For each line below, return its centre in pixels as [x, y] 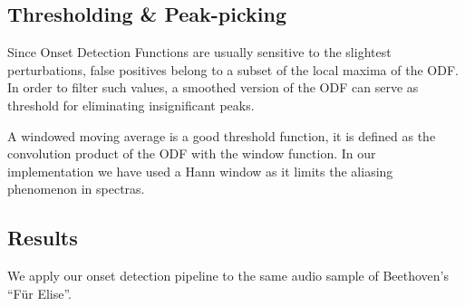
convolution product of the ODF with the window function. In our [192, 153]
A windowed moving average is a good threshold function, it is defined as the [222, 135]
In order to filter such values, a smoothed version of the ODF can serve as [213, 87]
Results [43, 238]
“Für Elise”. [39, 293]
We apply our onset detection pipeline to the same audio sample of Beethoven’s [228, 276]
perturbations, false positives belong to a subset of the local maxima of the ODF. [233, 69]
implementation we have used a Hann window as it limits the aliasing [200, 171]
